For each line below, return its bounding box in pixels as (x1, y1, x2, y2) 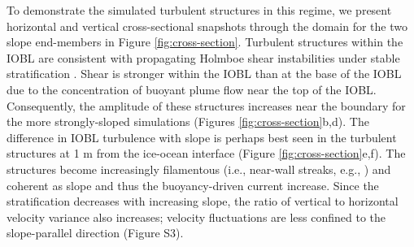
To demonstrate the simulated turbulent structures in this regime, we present (7, 2, 392, 18)
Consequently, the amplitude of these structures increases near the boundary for (7, 97, 406, 114)
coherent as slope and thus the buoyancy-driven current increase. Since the (7, 176, 379, 193)
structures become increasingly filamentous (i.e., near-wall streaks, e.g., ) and (7, 160, 391, 177)
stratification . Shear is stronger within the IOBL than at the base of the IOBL (7, 65, 402, 82)
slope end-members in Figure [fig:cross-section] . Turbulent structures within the (7, 33, 403, 50)
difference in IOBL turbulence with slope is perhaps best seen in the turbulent (7, 128, 397, 145)
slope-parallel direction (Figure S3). (7, 224, 184, 241)
